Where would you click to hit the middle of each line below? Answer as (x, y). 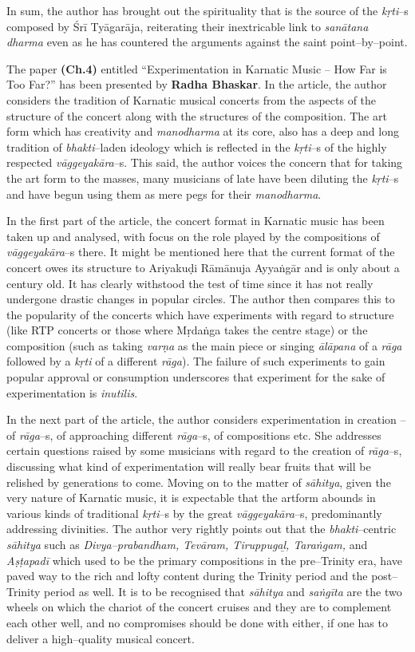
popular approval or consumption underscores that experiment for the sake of (196, 377)
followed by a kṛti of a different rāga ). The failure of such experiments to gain (196, 361)
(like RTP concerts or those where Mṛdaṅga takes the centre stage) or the (187, 330)
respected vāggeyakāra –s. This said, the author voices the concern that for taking (205, 162)
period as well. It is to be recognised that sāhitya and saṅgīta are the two (223, 591)
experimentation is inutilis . (72, 392)
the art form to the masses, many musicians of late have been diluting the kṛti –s (203, 178)
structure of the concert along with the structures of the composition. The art (197, 115)
